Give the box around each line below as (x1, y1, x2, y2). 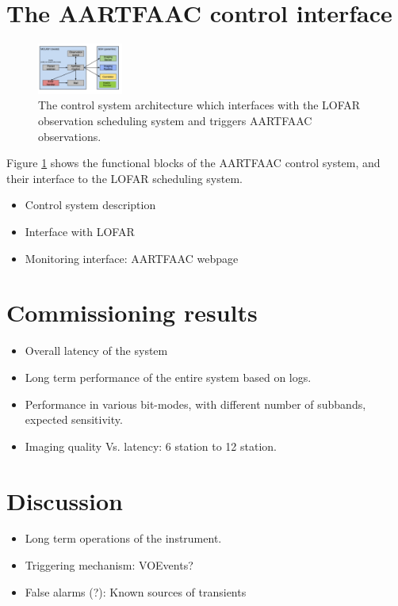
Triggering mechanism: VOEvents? (25, 557, 193, 574)
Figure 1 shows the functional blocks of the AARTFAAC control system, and (6, 154, 381, 171)
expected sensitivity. (25, 411, 123, 428)
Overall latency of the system (25, 342, 168, 359)
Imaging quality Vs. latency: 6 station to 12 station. (25, 437, 277, 454)
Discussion (6, 484, 123, 516)
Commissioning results (6, 296, 258, 329)
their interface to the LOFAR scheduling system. (6, 170, 243, 186)
